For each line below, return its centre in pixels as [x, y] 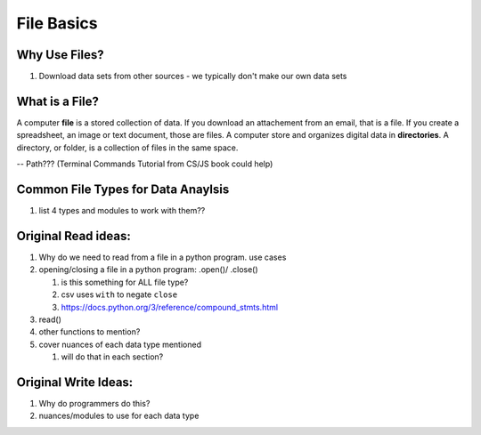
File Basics [57, 23]
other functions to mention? [90, 332]
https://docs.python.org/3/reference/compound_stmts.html [170, 307]
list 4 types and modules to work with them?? [122, 211]
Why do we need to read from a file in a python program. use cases [163, 257]
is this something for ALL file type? [125, 282]
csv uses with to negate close [119, 294]
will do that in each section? [112, 357]
